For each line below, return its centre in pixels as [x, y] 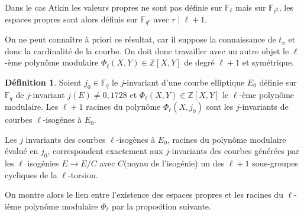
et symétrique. [268, 62]
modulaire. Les [32, 107]
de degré [199, 62]
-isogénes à [62, 120]
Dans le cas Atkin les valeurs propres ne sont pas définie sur [114, 7]
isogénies [43, 163]
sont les [220, 107]
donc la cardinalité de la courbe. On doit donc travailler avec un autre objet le [147, 50]
